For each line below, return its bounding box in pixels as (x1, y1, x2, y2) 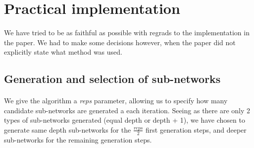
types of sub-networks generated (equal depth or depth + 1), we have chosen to (4, 115, 245, 125)
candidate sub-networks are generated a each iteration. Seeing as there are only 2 (4, 105, 251, 115)
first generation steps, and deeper (146, 124, 247, 135)
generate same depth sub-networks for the (4, 124, 131, 135)
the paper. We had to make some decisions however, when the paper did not (4, 37, 236, 47)
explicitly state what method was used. (4, 47, 122, 57)
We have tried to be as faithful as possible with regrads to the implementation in (4, 27, 250, 37)
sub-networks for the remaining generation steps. (4, 134, 152, 145)
